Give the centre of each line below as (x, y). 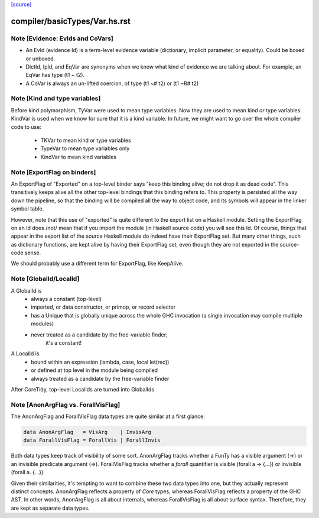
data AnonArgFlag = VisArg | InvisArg (87, 432)
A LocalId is (25, 354)
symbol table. (27, 209)
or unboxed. (40, 59)
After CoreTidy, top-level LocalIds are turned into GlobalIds (83, 389)
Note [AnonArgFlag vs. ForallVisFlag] (66, 404)
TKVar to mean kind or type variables (86, 140)
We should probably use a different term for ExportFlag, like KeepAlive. (97, 264)
